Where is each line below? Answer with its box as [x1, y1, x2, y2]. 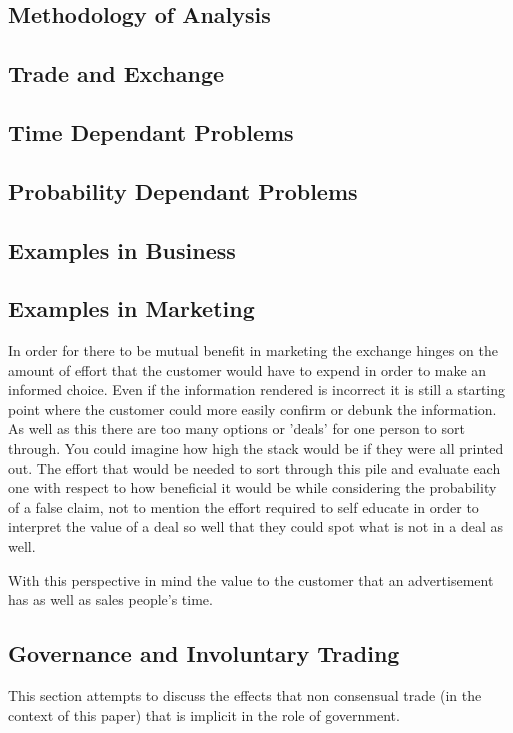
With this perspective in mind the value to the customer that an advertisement [8, 569, 494, 590]
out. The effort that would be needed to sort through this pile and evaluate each [8, 457, 501, 478]
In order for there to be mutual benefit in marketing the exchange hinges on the [8, 340, 498, 361]
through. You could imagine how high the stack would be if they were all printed [8, 438, 504, 459]
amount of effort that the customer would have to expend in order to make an [8, 359, 487, 380]
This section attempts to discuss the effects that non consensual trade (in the [8, 685, 482, 706]
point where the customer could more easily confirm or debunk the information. [8, 398, 497, 419]
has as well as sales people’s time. [8, 589, 213, 610]
